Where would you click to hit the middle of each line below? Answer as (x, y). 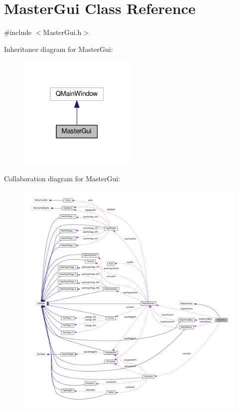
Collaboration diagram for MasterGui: (62, 179)
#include (18, 32)
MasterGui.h (62, 32)
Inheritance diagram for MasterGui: (59, 49)
